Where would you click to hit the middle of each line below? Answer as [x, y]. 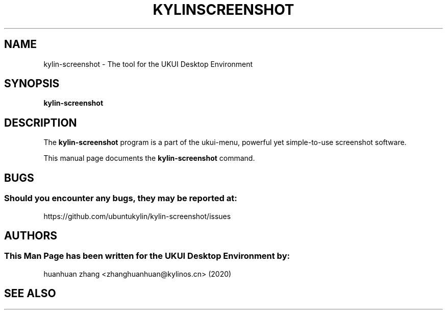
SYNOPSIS [32, 84]
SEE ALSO [30, 294]
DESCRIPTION [41, 123]
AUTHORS [31, 235]
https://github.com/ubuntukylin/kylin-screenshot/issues [137, 216]
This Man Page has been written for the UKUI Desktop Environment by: [147, 256]
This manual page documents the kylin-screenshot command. [149, 158]
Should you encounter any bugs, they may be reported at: [121, 198]
